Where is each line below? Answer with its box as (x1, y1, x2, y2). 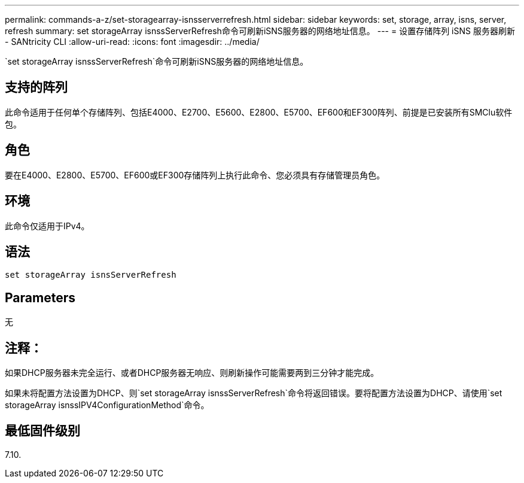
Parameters (5, 290, 75, 305)
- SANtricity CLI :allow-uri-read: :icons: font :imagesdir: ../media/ (5, 37, 260, 47)
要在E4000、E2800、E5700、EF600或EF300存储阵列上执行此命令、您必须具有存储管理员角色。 (5, 169, 385, 180)
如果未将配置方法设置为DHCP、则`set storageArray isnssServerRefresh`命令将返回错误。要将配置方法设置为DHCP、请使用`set (5, 388, 502, 399)
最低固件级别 (5, 423, 80, 439)
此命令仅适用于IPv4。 (5, 220, 90, 231)
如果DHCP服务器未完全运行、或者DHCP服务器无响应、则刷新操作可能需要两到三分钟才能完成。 (5, 367, 379, 378)
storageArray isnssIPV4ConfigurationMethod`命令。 (5, 400, 209, 411)
